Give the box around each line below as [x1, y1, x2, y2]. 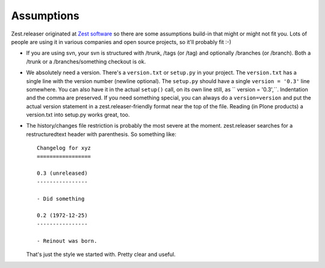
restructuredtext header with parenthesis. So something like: [26, 130, 177, 138]
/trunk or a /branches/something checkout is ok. [26, 58, 146, 65]
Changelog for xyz [37, 145, 91, 152]
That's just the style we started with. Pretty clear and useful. [26, 251, 176, 258]
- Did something [37, 195, 85, 202]
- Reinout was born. [37, 237, 97, 244]
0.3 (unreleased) [37, 170, 88, 177]
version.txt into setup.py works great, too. [26, 111, 130, 119]
